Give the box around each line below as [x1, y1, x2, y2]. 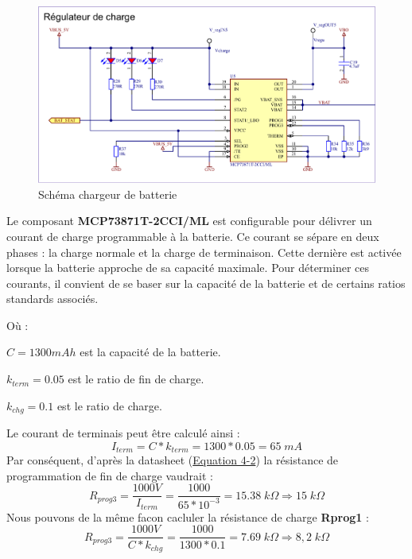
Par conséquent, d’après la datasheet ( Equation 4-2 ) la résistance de [6, 452, 339, 468]
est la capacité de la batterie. [80, 344, 221, 360]
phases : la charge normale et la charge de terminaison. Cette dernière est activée [6, 243, 402, 260]
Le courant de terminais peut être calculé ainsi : [6, 425, 240, 441]
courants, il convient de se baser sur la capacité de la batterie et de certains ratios [6, 274, 406, 291]
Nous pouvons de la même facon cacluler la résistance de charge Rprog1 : [6, 508, 369, 525]
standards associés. [6, 290, 99, 307]
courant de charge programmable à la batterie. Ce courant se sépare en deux [6, 227, 379, 244]
